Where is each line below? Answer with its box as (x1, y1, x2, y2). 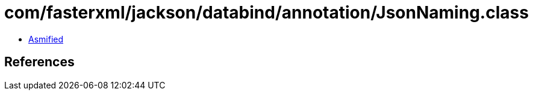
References (4, 54, 75, 70)
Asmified (28, 33, 64, 44)
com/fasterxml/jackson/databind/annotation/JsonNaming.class (4, 2, 529, 23)
